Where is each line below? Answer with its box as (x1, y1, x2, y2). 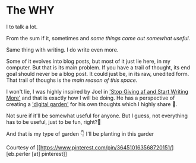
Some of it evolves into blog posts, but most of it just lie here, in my (6, 57, 171, 65)
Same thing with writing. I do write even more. (6, 46, 119, 53)
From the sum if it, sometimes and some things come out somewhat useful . (6, 34, 191, 41)
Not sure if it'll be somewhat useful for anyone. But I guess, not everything (6, 112, 188, 119)
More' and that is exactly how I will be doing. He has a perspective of (6, 94, 175, 101)
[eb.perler (6, 150, 31, 157)
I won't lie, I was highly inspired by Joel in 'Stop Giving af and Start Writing (6, 88, 189, 95)
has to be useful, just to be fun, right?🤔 (6, 118, 101, 125)
